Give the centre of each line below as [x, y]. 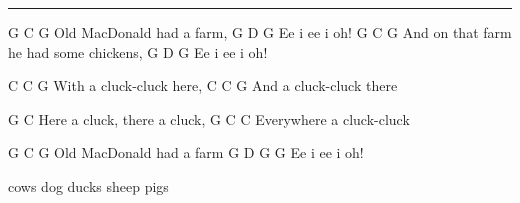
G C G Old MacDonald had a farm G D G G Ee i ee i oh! [186, 152]
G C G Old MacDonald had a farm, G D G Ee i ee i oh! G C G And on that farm [260, 32]
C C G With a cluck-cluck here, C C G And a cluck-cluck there [203, 85]
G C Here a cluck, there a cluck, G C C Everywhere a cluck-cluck [209, 118]
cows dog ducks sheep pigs [88, 185]
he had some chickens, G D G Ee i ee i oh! [138, 51]
